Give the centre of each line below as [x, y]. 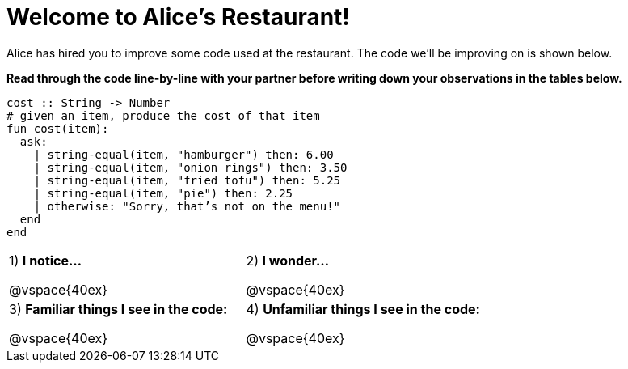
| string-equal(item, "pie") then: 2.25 [163, 193]
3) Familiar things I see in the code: [118, 309]
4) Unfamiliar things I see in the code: [363, 309]
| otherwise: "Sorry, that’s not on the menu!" [187, 206]
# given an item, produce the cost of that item [163, 115]
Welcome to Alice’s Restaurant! [178, 17]
